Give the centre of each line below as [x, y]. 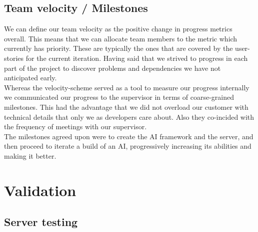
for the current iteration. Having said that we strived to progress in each [137, 58]
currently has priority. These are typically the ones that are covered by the [118, 48]
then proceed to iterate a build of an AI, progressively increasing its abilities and [128, 146]
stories [14, 58]
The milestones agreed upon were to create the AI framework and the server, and [129, 136]
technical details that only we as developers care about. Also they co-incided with [129, 116]
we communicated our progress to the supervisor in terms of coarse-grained [119, 97]
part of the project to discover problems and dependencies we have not [112, 68]
